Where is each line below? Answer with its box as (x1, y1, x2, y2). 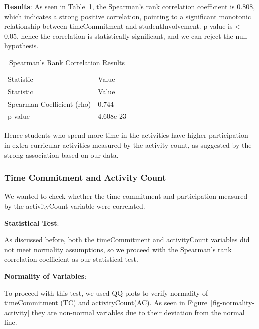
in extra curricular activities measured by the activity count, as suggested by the (4, 140, 252, 150)
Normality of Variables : (4, 271, 87, 281)
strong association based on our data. (4, 149, 119, 160)
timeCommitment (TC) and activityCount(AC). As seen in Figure (4, 297, 207, 308)
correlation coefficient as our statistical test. (4, 254, 138, 264)
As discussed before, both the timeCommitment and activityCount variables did (4, 234, 250, 245)
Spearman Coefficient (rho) (8, 98, 91, 109)
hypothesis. (4, 40, 39, 51)
